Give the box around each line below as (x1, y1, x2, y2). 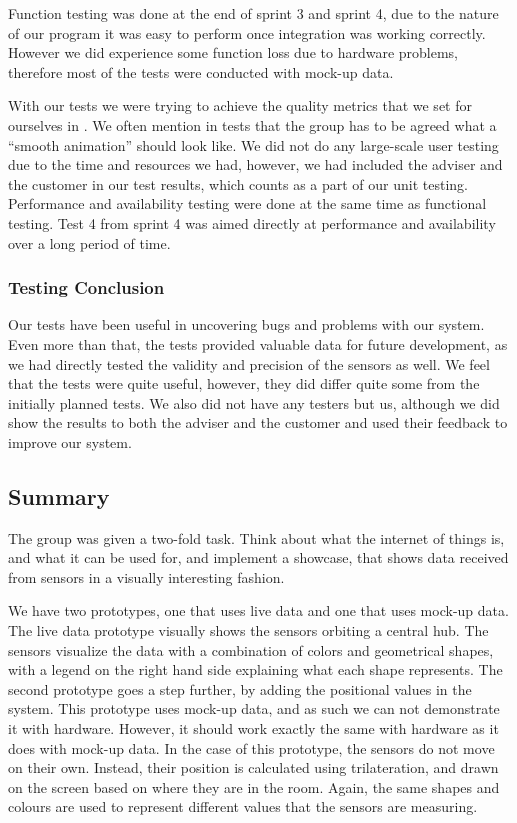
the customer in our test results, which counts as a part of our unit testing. (8, 173, 468, 194)
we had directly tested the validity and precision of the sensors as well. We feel (8, 353, 490, 374)
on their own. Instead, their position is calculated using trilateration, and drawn (8, 757, 499, 778)
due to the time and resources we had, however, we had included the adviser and (8, 154, 503, 175)
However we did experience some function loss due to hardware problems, (8, 42, 459, 63)
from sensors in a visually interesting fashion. (8, 566, 285, 587)
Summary (8, 480, 110, 511)
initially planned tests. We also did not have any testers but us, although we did (8, 392, 500, 413)
